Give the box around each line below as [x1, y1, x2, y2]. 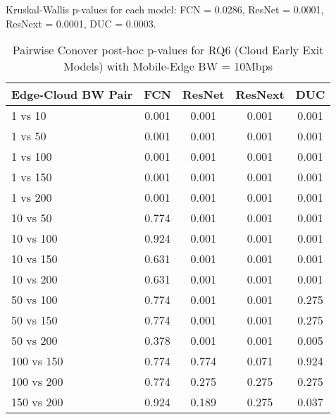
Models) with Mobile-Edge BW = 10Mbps [63, 58, 273, 75]
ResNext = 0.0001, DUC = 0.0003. [6, 16, 156, 30]
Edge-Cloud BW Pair [11, 86, 133, 103]
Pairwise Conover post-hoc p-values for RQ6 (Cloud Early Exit [12, 42, 324, 59]
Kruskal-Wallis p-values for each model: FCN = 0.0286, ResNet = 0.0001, [6, 2, 324, 16]
